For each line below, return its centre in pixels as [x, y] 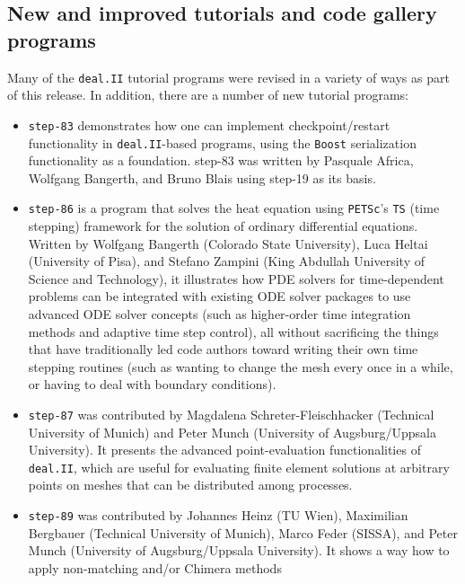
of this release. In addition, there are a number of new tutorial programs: [208, 95]
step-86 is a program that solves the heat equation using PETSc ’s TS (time [234, 208]
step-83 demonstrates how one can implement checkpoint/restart [209, 124]
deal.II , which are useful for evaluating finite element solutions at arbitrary [239, 467]
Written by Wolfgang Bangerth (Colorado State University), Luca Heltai [228, 243]
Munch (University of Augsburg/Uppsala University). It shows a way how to [239, 550]
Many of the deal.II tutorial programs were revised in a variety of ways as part [228, 77]
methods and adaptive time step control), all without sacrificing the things [233, 331]
